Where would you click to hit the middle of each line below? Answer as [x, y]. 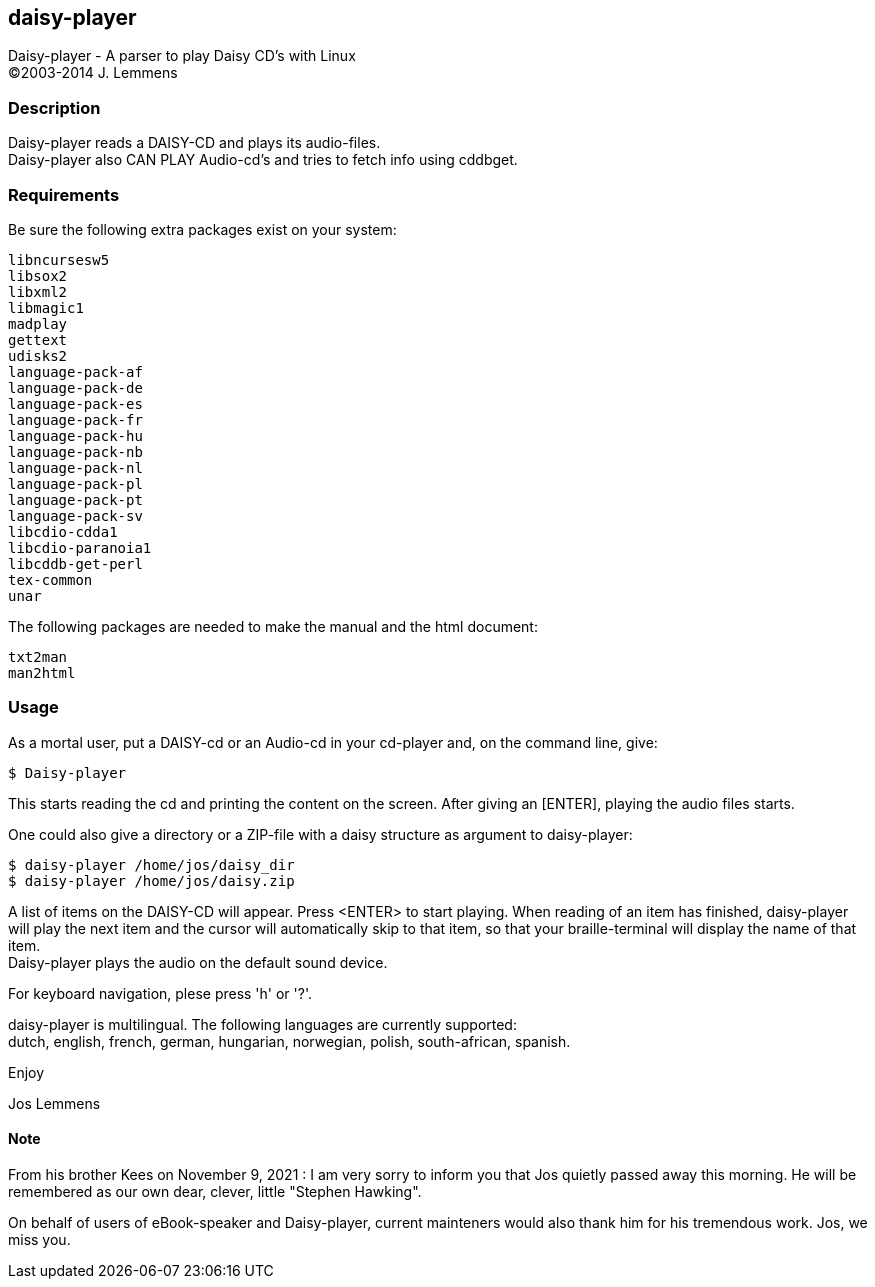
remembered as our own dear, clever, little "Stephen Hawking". [215, 1191]
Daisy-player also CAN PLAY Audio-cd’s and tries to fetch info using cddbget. [263, 160]
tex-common [50, 579]
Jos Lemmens [54, 1103]
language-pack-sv [75, 515]
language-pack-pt [75, 499]
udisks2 [38, 355]
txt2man [38, 656]
